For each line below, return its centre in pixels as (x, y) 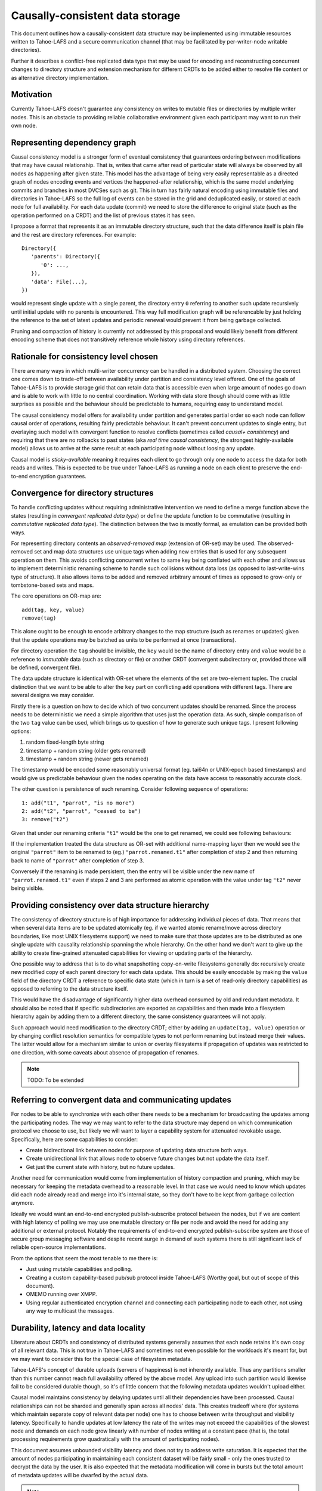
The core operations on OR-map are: (56, 596)
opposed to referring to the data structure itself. (69, 989)
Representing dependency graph (74, 143)
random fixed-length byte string (65, 742)
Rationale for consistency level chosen (84, 356)
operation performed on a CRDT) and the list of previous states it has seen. (103, 215)
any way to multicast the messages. (70, 1311)
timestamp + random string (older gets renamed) (86, 750)
